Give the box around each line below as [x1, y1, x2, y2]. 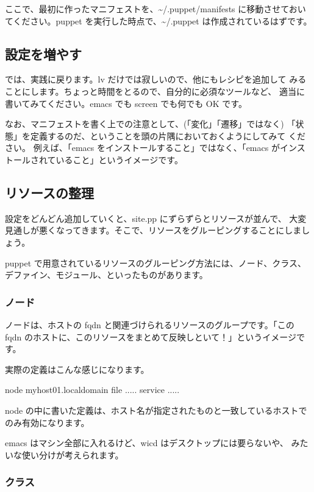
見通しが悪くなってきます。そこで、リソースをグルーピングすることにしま [5, 224, 302, 237]
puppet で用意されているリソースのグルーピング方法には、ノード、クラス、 [5, 256, 306, 269]
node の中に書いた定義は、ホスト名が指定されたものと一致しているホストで [5, 403, 307, 416]
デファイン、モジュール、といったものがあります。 [5, 268, 208, 281]
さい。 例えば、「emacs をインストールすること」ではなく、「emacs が [5, 141, 280, 154]
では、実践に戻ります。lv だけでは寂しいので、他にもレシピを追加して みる [5, 73, 307, 86]
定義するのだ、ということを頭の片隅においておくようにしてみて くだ [30, 129, 305, 142]
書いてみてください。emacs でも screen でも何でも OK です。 [5, 97, 247, 109]
